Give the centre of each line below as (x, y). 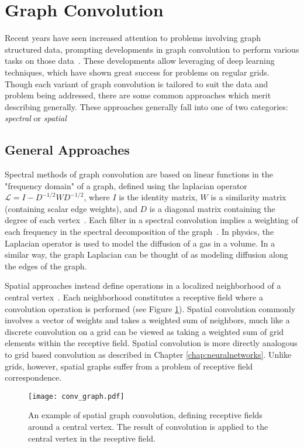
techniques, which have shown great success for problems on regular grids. (137, 72)
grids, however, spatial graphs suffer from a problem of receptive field (129, 366)
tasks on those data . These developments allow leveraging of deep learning (140, 61)
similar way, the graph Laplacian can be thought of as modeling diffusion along (146, 254)
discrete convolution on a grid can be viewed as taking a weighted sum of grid (144, 331)
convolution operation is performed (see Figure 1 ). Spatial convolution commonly (150, 308)
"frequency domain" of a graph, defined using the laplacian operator (126, 185)
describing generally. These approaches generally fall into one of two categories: (146, 106)
